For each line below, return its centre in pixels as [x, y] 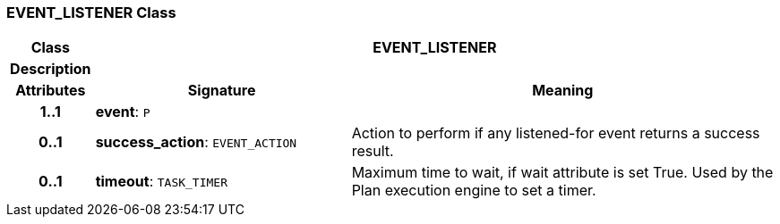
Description [51, 69]
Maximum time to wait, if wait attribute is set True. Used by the [562, 173]
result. [373, 151]
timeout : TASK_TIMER [162, 182]
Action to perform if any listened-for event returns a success [556, 133]
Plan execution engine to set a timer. [474, 191]
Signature [222, 91]
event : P [123, 112]
